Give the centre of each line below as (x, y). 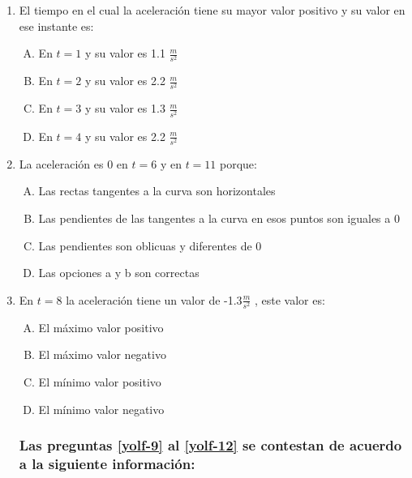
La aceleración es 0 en (73, 163)
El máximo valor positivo (101, 327)
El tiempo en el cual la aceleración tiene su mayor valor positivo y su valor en (212, 10)
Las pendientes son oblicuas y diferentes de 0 (150, 245)
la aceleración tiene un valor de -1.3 (154, 299)
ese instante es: (56, 26)
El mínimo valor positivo (100, 382)
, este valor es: (290, 299)
